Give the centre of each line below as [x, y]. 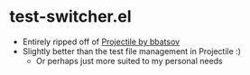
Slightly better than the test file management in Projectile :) [132, 51]
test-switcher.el [71, 17]
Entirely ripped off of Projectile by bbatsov [101, 42]
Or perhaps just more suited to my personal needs [129, 61]
